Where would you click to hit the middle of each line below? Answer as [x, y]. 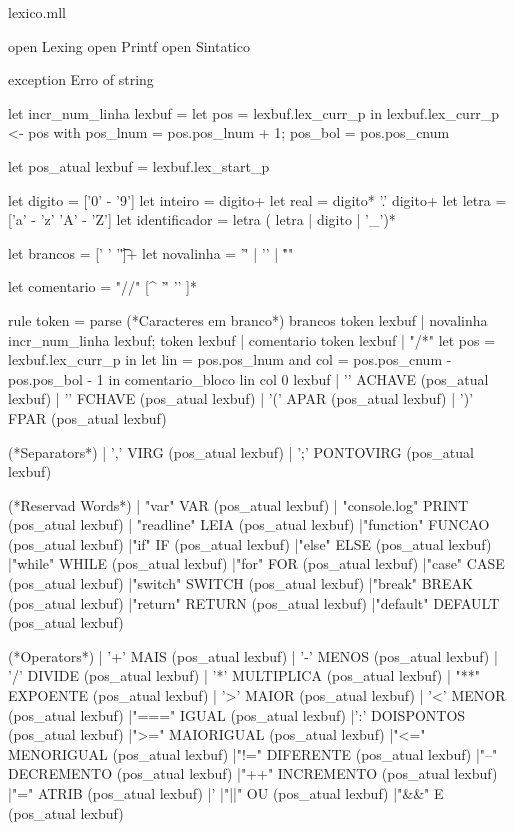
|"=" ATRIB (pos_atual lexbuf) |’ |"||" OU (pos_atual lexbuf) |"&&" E [226, 793]
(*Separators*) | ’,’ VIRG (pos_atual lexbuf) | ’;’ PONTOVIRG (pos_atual [241, 451]
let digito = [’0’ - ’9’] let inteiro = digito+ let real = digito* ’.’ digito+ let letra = [257, 199]
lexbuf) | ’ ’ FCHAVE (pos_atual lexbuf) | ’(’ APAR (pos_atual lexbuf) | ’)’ [241, 398]
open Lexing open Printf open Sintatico [129, 45]
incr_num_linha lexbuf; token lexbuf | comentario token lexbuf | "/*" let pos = [252, 339]
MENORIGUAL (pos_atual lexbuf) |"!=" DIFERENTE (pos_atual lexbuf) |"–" [253, 753]
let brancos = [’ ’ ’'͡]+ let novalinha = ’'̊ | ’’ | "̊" [151, 252]
